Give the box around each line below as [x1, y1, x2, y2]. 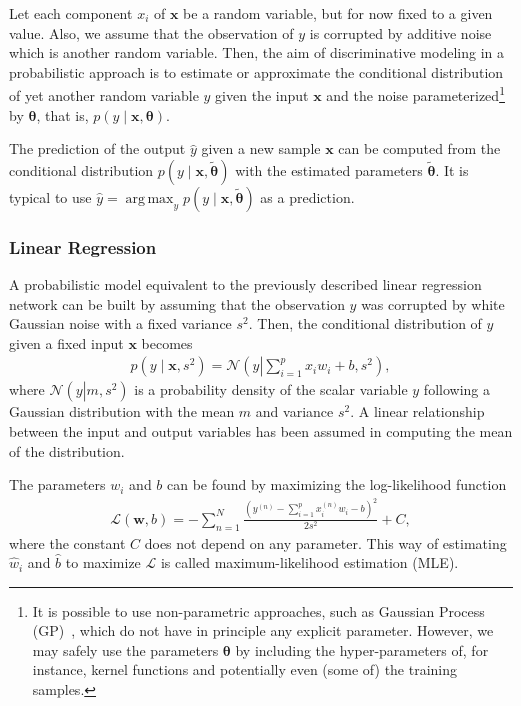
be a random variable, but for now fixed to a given [183, 3, 493, 23]
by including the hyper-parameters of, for [235, 639, 489, 660]
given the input [215, 85, 309, 106]
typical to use [9, 186, 92, 207]
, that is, [36, 104, 89, 125]
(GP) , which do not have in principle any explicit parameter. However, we [32, 620, 494, 641]
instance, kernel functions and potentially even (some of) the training [32, 659, 458, 680]
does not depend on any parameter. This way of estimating [144, 532, 507, 553]
